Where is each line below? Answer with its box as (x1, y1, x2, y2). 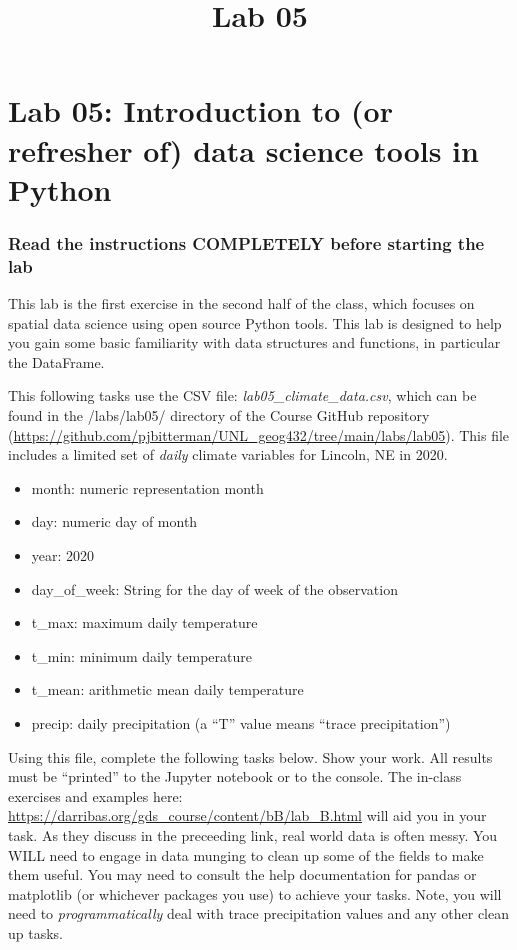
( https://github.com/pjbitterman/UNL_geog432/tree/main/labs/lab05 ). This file (8, 424, 510, 445)
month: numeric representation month (31, 477, 264, 498)
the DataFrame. (8, 351, 105, 372)
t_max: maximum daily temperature (31, 612, 258, 633)
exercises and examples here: (8, 785, 183, 806)
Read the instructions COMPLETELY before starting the (8, 230, 485, 255)
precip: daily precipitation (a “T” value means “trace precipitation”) (31, 712, 451, 733)
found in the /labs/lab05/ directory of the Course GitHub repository (8, 405, 430, 426)
